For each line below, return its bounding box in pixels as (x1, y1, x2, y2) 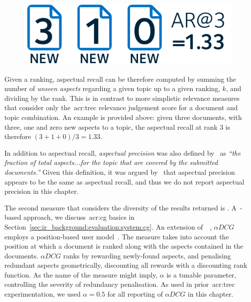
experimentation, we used (4, 289, 81, 299)
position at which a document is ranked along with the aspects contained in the (4, 241, 244, 251)
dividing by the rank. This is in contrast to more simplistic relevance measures (4, 93, 240, 103)
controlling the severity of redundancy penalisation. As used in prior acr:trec (4, 279, 235, 289)
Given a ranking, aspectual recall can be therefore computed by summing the (4, 73, 236, 84)
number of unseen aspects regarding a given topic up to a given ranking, (4, 83, 220, 93)
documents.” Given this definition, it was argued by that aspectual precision (4, 166, 235, 177)
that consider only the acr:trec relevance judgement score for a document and (4, 102, 238, 113)
